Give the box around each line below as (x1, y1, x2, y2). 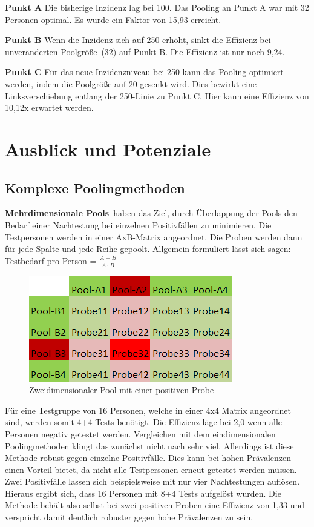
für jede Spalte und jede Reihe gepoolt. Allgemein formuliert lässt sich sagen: (5, 242, 291, 255)
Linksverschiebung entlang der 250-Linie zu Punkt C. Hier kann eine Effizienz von (5, 89, 309, 102)
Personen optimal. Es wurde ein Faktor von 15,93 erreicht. (5, 13, 221, 25)
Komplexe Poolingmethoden (5, 178, 185, 197)
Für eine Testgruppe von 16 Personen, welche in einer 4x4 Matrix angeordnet (5, 403, 291, 416)
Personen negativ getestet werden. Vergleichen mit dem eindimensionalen (5, 427, 276, 440)
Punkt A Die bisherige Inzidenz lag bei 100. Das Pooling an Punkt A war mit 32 (5, 1, 309, 13)
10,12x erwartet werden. (5, 101, 94, 114)
